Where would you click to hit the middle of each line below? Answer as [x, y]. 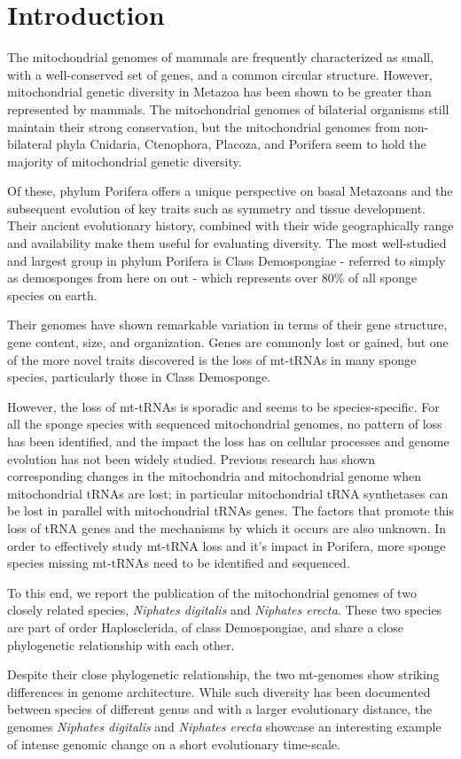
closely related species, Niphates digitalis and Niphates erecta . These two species [225, 610]
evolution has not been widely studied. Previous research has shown [191, 458]
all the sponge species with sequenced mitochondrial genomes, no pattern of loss [225, 424]
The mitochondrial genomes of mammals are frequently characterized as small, [221, 57]
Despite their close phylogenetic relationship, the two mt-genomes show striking [223, 674]
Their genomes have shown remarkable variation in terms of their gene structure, [227, 325]
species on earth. [52, 294]
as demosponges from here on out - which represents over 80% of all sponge [212, 278]
